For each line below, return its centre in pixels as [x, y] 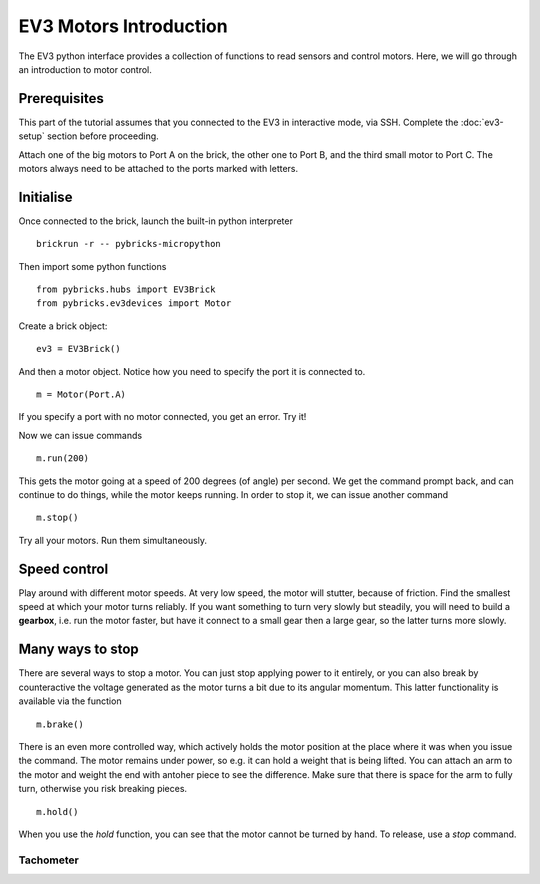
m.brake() [60, 724]
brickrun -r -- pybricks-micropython [129, 244]
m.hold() [57, 811]
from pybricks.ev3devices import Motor [134, 303]
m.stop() [57, 518]
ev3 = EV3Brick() [78, 349]
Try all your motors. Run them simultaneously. [113, 540]
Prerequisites [61, 98]
